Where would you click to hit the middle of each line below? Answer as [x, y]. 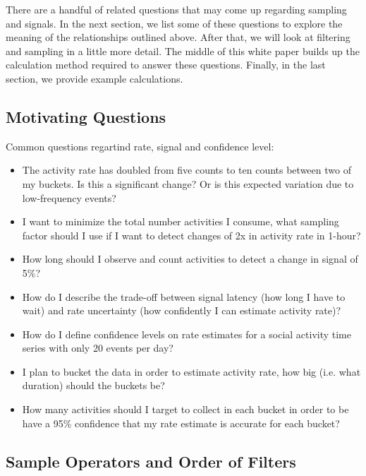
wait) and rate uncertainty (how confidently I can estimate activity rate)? [182, 310]
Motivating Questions [86, 116]
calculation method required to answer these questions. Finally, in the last [166, 65]
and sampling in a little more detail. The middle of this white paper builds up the [183, 50]
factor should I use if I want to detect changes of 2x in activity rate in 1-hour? [191, 235]
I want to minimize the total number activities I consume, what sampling [181, 221]
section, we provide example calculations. [94, 78]
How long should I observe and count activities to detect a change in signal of [190, 259]
